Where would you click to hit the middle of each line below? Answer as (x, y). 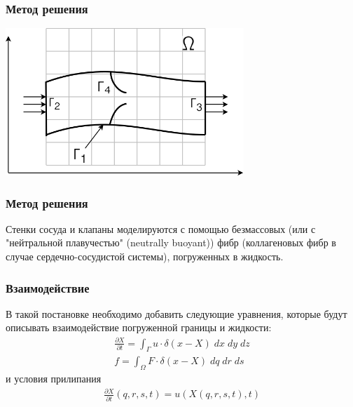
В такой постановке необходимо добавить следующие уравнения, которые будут (176, 313)
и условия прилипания (54, 379)
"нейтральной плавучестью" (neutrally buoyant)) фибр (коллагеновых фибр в (171, 242)
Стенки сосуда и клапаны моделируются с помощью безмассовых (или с (161, 228)
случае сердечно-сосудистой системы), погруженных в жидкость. (145, 256)
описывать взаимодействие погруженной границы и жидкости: (139, 327)
